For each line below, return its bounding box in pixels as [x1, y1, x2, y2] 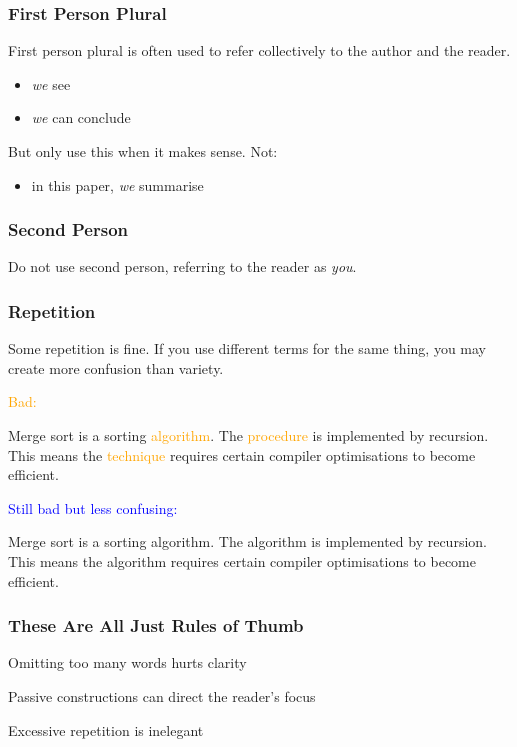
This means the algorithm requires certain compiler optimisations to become [8, 550, 476, 571]
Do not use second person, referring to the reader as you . [8, 256, 357, 277]
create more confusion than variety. [8, 357, 224, 378]
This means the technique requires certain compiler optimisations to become [8, 444, 476, 465]
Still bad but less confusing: [8, 497, 178, 518]
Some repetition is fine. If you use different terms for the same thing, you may [8, 338, 486, 359]
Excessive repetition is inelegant [8, 719, 204, 740]
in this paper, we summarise [31, 174, 204, 195]
